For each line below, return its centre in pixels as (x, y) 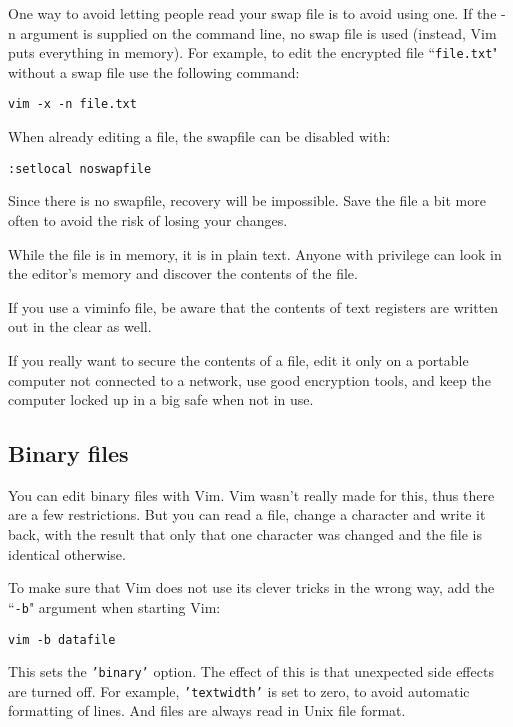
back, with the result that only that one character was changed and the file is (245, 534)
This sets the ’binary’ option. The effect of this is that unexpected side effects (251, 671)
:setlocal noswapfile (80, 168)
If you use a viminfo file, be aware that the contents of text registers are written (253, 306)
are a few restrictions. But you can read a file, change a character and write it (247, 514)
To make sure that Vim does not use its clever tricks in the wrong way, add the (251, 587)
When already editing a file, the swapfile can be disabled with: (199, 136)
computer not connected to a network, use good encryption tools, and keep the (249, 379)
